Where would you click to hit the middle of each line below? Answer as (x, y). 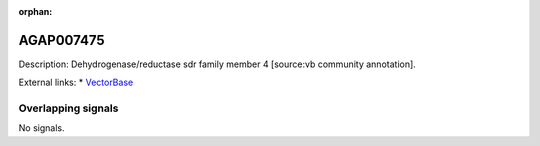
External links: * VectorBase (76, 82)
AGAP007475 (61, 40)
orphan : (35, 11)
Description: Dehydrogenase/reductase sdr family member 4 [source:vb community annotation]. (217, 64)
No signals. (41, 128)
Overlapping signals (68, 108)
